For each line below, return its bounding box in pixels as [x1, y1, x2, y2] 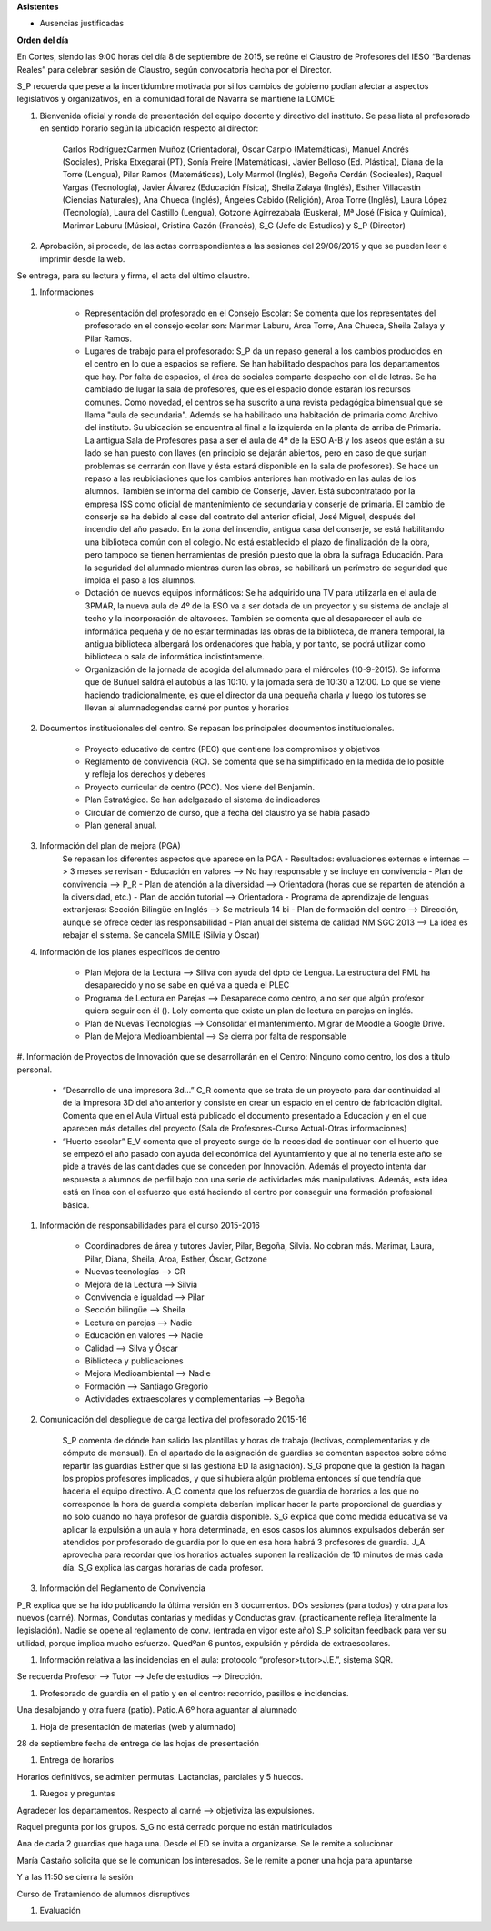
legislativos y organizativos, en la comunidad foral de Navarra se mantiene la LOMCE [16, 94, 336, 105]
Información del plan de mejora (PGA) [39, 840, 181, 851]
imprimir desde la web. [39, 253, 125, 264]
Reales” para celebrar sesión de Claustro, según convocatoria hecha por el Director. [16, 64, 332, 75]
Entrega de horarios [39, 1755, 114, 1765]
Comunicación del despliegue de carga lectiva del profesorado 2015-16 [39, 1414, 307, 1425]
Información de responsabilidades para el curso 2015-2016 [39, 1220, 261, 1231]
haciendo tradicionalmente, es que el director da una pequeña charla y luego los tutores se [85, 689, 426, 700]
